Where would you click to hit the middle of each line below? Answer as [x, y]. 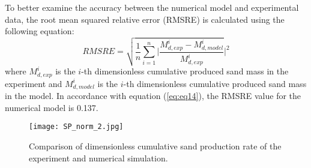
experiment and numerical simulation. [98, 157]
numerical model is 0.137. [52, 107]
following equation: [40, 31]
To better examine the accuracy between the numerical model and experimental [152, 7]
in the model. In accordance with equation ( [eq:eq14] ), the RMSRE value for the [153, 96]
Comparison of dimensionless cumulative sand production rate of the [155, 145]
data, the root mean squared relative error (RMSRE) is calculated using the [145, 19]
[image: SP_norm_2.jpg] [76, 127]
